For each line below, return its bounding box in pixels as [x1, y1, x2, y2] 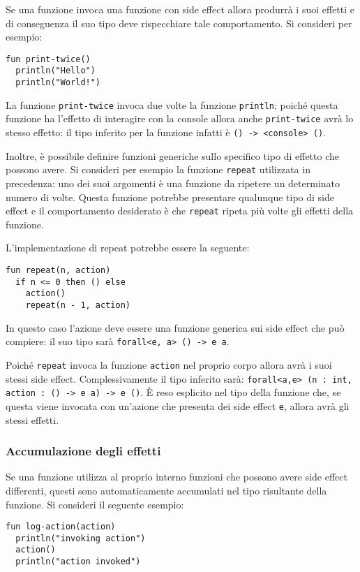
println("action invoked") [15, 557, 141, 567]
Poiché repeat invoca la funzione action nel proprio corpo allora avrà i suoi [6, 357, 332, 372]
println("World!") [15, 78, 101, 88]
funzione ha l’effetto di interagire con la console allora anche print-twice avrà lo [6, 111, 354, 126]
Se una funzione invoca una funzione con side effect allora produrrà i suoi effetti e [6, 2, 355, 16]
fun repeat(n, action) [6, 265, 111, 275]
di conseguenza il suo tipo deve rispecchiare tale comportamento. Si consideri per [6, 15, 352, 30]
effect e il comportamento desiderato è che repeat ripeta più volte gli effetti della [6, 203, 354, 218]
